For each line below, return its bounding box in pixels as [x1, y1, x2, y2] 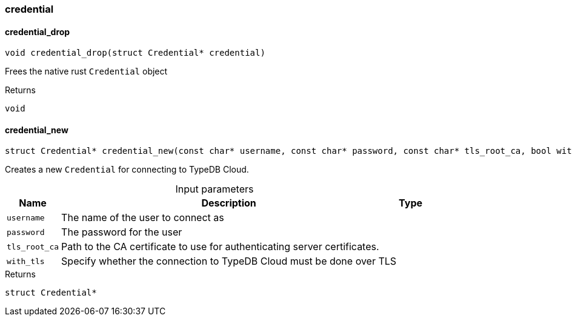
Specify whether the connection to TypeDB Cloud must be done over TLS [61, 255, 397, 268]
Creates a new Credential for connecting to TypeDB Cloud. [5, 164, 249, 175]
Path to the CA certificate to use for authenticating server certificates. [61, 240, 379, 253]
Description [201, 197, 256, 210]
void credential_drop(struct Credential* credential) [5, 48, 265, 58]
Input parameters [175, 183, 254, 196]
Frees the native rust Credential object [5, 66, 168, 77]
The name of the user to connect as [61, 211, 224, 224]
